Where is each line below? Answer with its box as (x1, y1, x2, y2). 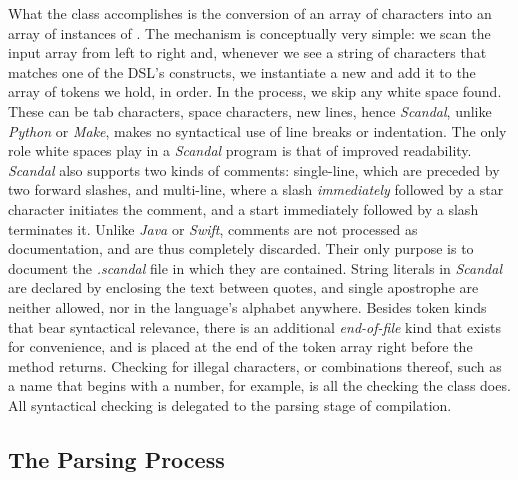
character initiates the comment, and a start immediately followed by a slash (8, 198, 479, 219)
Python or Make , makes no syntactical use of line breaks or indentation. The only (8, 120, 507, 141)
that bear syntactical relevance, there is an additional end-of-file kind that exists (8, 316, 501, 337)
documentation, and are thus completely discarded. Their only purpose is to (8, 238, 474, 259)
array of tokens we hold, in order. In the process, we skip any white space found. (8, 81, 502, 102)
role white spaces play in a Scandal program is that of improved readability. (8, 140, 472, 161)
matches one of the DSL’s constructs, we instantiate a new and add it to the (8, 61, 476, 82)
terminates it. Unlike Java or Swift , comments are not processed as (8, 218, 418, 239)
